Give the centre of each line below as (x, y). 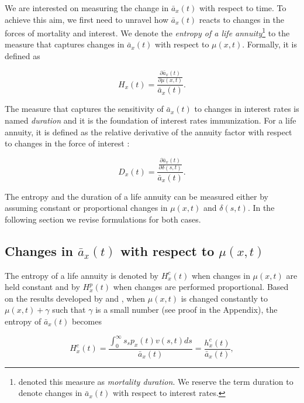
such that (69, 310)
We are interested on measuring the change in (87, 8)
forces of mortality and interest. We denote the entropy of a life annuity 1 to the (147, 32)
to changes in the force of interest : (67, 143)
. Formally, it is (270, 44)
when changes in (221, 275)
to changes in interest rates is (247, 109)
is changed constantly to (224, 298)
